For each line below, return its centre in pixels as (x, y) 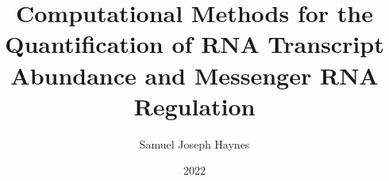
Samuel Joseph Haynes (194, 143)
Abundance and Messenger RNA (194, 75)
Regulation (194, 106)
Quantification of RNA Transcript (194, 44)
